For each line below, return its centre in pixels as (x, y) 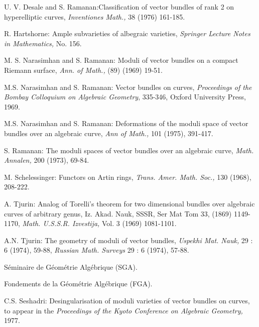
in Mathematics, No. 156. (43, 43)
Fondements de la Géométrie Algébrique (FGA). (78, 284)
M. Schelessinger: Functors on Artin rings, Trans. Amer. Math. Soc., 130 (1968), (128, 177)
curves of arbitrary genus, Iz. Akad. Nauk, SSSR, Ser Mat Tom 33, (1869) (118, 213)
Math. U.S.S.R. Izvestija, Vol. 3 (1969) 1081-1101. (99, 223)
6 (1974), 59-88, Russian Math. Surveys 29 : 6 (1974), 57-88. (97, 250)
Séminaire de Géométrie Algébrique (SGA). (71, 266)
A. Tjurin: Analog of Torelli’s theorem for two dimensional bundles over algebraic (129, 203)
